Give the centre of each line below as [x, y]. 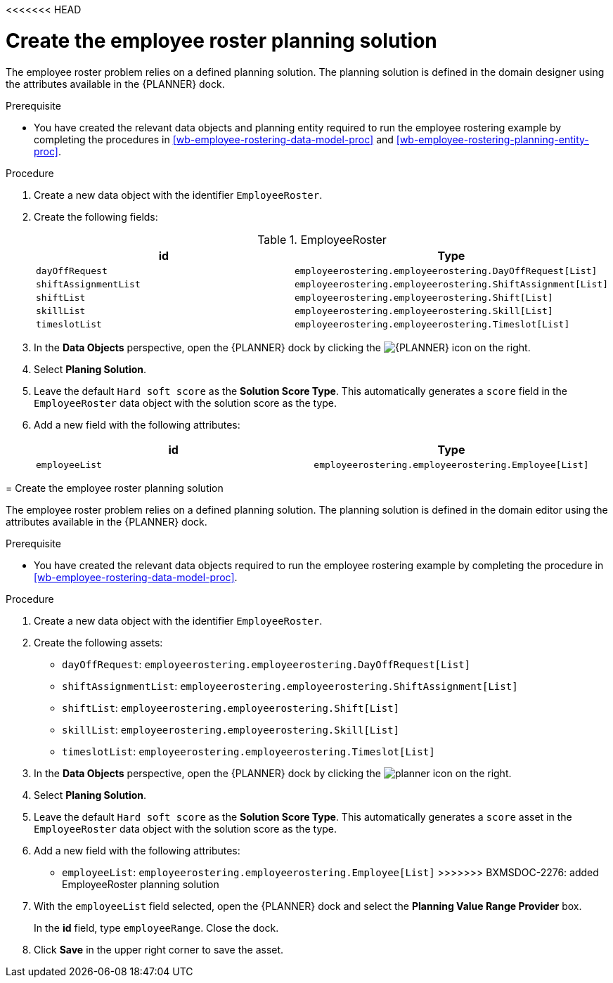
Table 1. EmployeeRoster [322, 239]
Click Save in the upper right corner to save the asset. [159, 949]
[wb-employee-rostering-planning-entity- [492, 139]
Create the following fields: [96, 216]
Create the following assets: [98, 642]
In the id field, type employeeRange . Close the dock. [156, 927]
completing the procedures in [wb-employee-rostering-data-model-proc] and [214, 139]
